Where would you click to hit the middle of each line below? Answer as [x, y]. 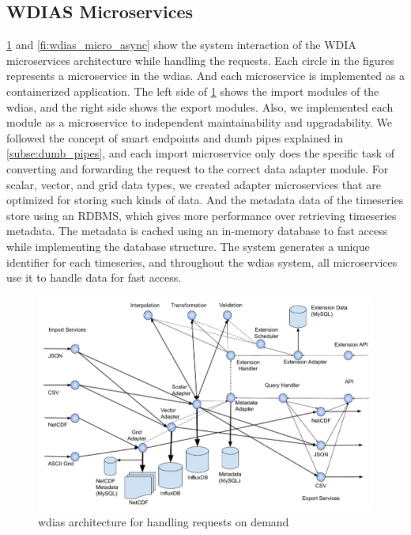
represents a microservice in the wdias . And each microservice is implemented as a [205, 76]
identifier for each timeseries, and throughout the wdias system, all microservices [202, 262]
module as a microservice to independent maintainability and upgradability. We [199, 122]
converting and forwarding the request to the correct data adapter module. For [198, 168]
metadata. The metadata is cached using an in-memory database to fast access [197, 231]
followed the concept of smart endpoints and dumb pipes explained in [175, 137]
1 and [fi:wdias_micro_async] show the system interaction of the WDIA [181, 45]
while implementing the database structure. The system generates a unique [188, 246]
